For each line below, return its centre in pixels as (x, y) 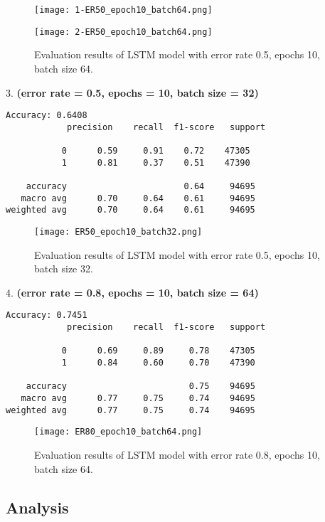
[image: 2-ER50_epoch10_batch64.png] (123, 32)
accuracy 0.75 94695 (140, 387)
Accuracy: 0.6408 (47, 116)
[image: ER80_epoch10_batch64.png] (118, 432)
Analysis (37, 507)
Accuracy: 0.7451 (47, 315)
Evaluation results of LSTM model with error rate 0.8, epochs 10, (177, 454)
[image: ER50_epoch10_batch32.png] (118, 232)
